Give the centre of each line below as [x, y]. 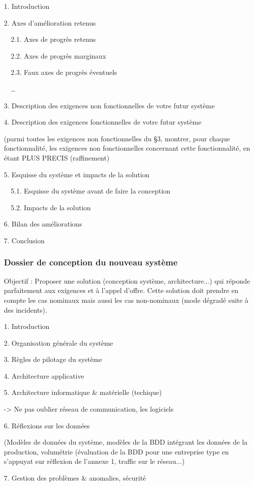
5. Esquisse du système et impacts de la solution [77, 174]
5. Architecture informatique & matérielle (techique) [83, 392]
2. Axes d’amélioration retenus [50, 22]
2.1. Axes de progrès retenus [53, 39]
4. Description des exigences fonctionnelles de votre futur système [103, 122]
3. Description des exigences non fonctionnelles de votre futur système [110, 105]
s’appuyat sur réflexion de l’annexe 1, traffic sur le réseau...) [94, 461]
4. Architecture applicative [44, 375]
